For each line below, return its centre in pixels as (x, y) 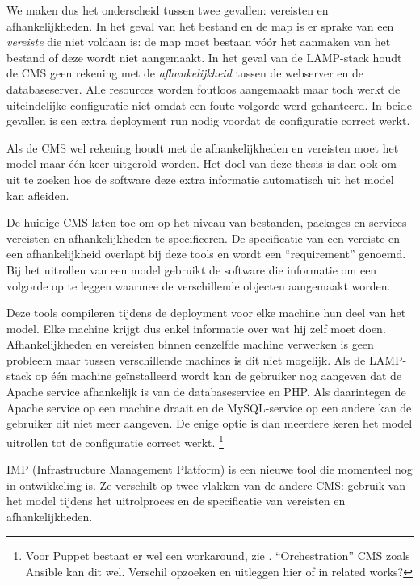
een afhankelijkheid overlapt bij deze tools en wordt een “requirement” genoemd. (206, 254)
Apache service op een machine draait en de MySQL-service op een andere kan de (209, 407)
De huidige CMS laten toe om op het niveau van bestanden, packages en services (207, 222)
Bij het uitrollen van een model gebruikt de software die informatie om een (192, 269)
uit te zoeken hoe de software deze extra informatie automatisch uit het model (200, 179)
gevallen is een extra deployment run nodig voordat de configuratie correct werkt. (208, 121)
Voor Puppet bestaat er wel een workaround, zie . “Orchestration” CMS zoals (218, 556)
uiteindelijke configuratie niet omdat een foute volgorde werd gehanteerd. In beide (209, 104)
